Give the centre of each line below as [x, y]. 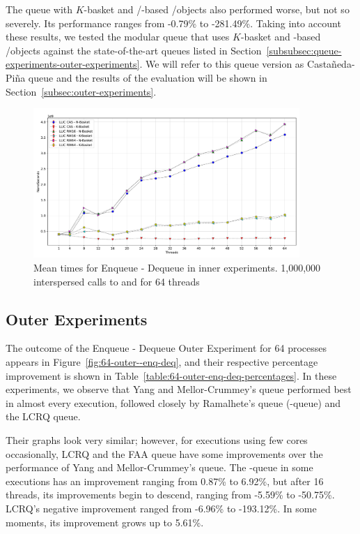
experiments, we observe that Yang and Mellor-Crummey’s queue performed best [179, 389]
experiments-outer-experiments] [73, 64]
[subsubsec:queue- [304, 50]
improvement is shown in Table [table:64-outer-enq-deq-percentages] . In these [171, 375]
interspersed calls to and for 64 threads [117, 281]
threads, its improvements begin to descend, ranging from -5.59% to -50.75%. [170, 495]
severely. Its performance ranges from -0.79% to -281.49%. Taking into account [173, 23]
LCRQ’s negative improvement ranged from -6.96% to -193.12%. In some [161, 508]
